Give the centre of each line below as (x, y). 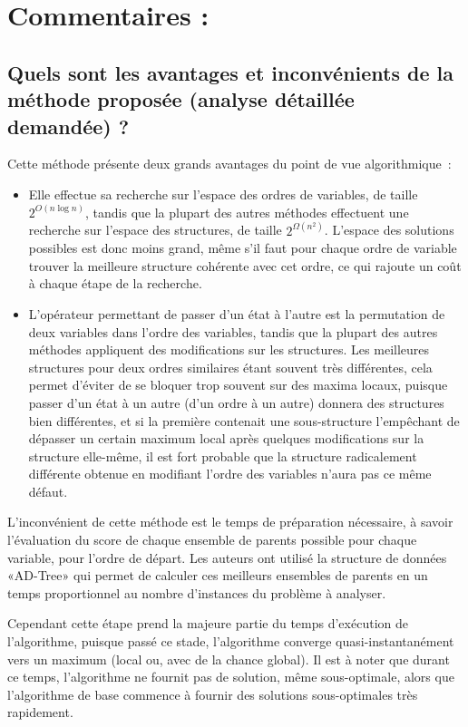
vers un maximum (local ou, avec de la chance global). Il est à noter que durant (229, 659)
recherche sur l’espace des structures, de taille (155, 230)
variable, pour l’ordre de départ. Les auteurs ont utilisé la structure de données (227, 557)
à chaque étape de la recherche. (115, 283)
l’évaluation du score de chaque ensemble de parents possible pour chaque (212, 540)
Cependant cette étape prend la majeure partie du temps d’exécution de (208, 623)
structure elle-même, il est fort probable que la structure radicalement (223, 456)
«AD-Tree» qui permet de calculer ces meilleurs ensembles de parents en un (218, 575)
